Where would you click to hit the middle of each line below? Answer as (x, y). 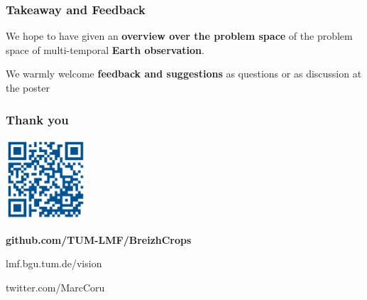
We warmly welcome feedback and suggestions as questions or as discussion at (184, 74)
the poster (28, 87)
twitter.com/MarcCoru (55, 287)
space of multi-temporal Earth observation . (105, 49)
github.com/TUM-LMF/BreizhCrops (99, 239)
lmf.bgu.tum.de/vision (54, 263)
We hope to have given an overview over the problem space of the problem (179, 36)
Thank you (37, 119)
